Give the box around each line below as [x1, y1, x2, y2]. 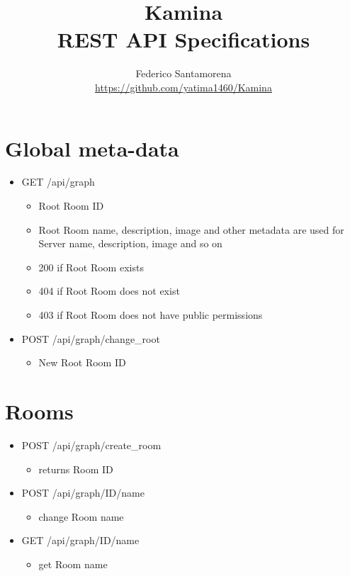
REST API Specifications [57, 25, 310, 54]
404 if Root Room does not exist [38, 283, 180, 298]
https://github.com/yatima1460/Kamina [95, 79, 272, 94]
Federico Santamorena [135, 66, 232, 81]
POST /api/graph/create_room [21, 437, 162, 452]
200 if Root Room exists [38, 259, 144, 274]
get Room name [38, 556, 108, 571]
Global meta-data [5, 133, 179, 162]
